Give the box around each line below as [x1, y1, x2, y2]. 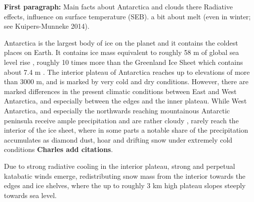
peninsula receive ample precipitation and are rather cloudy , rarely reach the [4, 115, 239, 125]
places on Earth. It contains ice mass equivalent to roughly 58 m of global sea [4, 47, 239, 57]
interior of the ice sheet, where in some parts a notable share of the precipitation [4, 125, 249, 135]
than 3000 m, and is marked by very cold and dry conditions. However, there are [4, 76, 249, 87]
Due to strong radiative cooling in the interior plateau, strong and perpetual [4, 160, 235, 171]
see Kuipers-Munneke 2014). [4, 21, 89, 31]
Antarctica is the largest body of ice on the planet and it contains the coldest [4, 37, 238, 48]
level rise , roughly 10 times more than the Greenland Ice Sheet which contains [4, 56, 243, 67]
